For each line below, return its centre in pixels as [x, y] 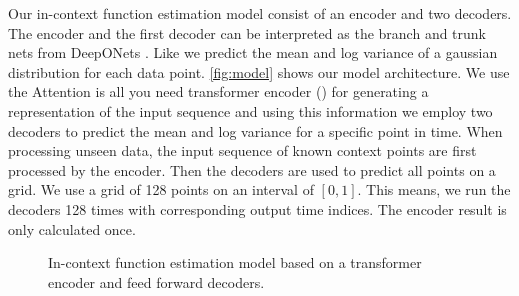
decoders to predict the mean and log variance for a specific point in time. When [255, 130]
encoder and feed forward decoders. [156, 281]
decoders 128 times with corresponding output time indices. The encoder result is [257, 208]
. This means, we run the [434, 189]
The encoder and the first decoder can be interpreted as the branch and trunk [247, 32]
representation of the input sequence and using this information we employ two [250, 110]
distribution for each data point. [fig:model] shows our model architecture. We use [259, 71]
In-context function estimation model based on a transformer [235, 262]
